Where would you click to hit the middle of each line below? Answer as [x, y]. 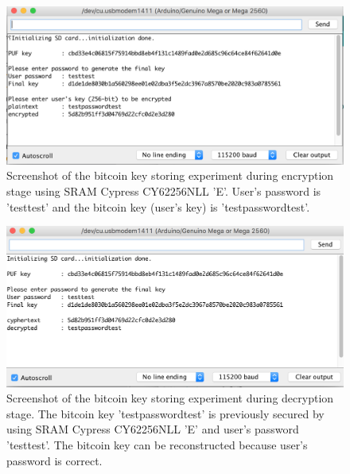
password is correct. [54, 460]
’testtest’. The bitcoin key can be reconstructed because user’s [157, 444]
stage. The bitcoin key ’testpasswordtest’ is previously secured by [165, 413]
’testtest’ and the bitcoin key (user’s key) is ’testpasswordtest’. [158, 206]
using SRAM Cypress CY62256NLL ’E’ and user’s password [153, 429]
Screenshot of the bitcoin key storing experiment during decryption [170, 398]
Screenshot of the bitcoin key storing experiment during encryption [170, 175]
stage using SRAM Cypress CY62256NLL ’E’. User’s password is [164, 190]
